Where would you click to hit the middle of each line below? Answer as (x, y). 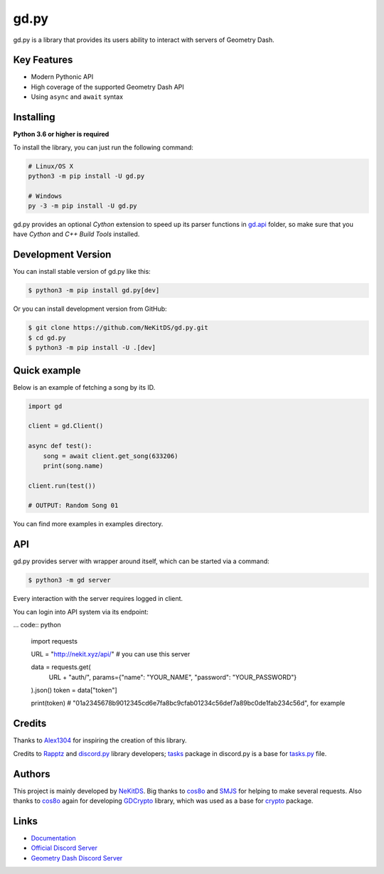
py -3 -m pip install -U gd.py (83, 206)
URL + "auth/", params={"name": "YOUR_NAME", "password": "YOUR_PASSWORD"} (173, 677)
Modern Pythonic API (62, 77)
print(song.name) (73, 465)
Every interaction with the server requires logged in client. (98, 599)
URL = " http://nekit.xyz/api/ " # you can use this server (111, 654)
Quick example (47, 370)
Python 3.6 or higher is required (61, 134)
